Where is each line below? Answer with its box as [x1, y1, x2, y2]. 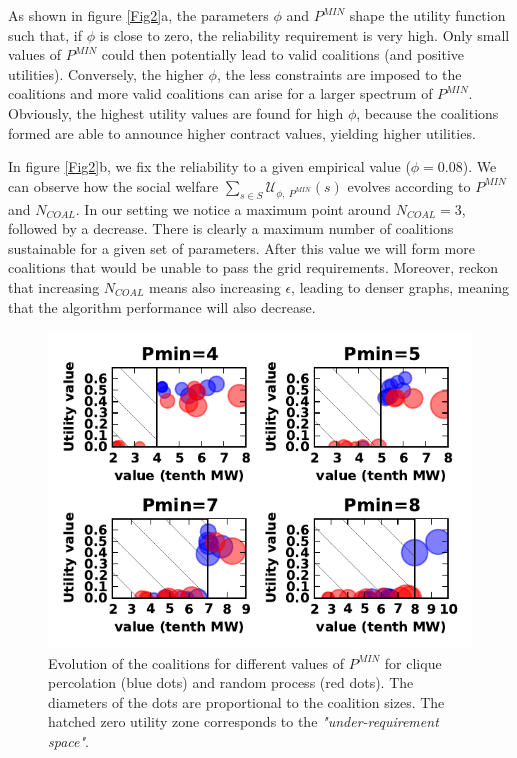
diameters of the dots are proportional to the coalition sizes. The [48, 691, 445, 712]
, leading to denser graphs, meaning [291, 276, 510, 297]
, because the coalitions [356, 102, 499, 123]
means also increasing [149, 276, 281, 297]
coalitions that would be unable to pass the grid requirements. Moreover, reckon [8, 257, 499, 278]
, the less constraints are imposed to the [216, 63, 462, 84]
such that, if [8, 24, 82, 45]
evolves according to [347, 175, 471, 196]
